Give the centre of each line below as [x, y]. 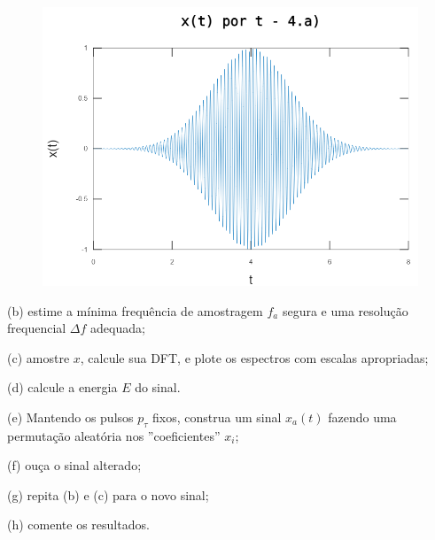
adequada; [118, 328]
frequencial [37, 328]
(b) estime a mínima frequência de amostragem [135, 310]
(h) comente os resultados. [78, 525]
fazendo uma [362, 417]
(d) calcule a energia [62, 387]
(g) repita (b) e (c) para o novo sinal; [108, 494]
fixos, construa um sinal [217, 417]
